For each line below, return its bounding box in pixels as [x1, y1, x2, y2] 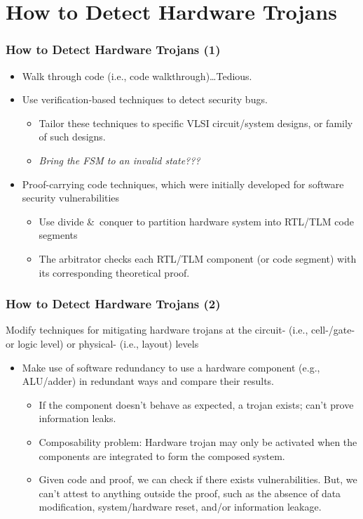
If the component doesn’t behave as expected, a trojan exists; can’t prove [39, 397, 354, 412]
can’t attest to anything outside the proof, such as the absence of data [39, 485, 341, 500]
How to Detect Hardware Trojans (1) [6, 41, 221, 58]
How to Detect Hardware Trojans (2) [6, 295, 221, 313]
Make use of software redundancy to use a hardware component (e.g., [22, 360, 320, 374]
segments [39, 228, 78, 242]
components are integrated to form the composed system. [39, 448, 285, 463]
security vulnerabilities [22, 190, 120, 205]
